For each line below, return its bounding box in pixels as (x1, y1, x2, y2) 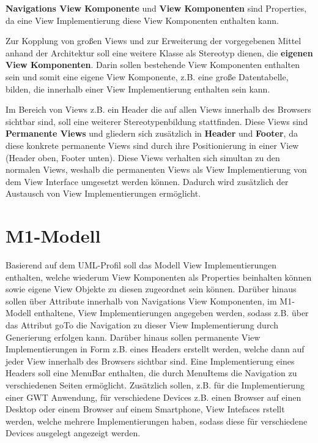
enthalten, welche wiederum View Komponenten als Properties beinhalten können (6, 270, 312, 283)
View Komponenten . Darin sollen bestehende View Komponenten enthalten (6, 58, 300, 71)
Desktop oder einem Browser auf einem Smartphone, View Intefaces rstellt (6, 403, 285, 415)
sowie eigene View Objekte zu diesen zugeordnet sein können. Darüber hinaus (6, 282, 297, 295)
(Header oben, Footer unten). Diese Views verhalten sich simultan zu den (6, 151, 280, 164)
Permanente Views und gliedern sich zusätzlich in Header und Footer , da (6, 127, 298, 140)
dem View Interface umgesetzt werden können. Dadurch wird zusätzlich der (6, 175, 289, 187)
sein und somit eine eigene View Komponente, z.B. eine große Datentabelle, (6, 70, 289, 83)
